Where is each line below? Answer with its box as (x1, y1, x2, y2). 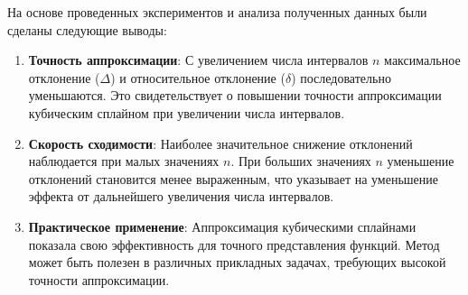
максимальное (384, 51, 461, 69)
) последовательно (291, 68, 391, 87)
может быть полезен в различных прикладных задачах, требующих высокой (28, 253, 446, 272)
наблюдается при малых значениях (28, 152, 220, 171)
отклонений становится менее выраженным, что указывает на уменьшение (28, 169, 439, 188)
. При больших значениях (230, 152, 371, 171)
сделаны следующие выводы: (7, 20, 167, 39)
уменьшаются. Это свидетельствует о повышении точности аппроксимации (28, 86, 442, 105)
